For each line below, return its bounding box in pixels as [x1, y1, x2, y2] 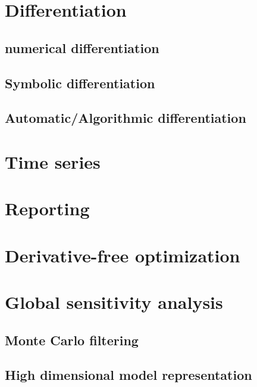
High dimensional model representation [5, 366, 252, 384]
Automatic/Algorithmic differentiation [5, 109, 246, 127]
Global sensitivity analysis [5, 290, 223, 314]
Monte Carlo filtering [5, 330, 139, 349]
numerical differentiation [5, 38, 159, 57]
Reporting [5, 196, 90, 221]
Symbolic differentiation [5, 73, 155, 92]
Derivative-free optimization [5, 243, 240, 267]
